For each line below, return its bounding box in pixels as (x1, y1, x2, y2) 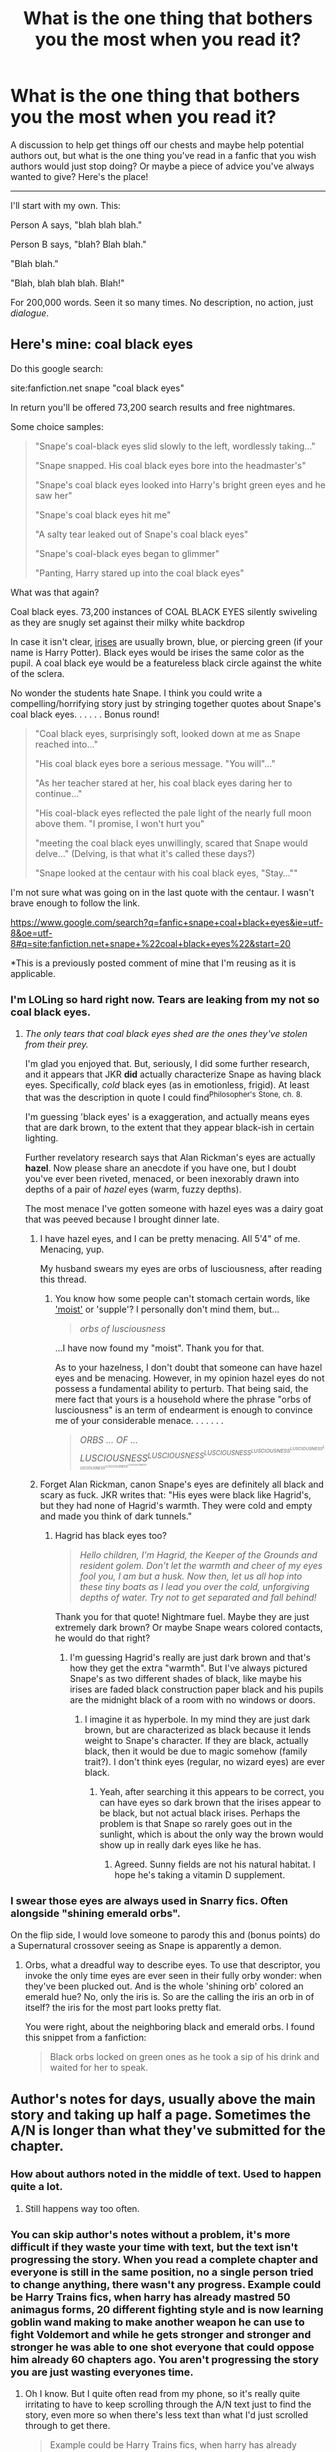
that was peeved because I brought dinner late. (24, 1213, 220, 1225)
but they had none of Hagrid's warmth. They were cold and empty (39, 1499, 313, 1511)
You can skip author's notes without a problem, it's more (10, 2227, 291, 2241)
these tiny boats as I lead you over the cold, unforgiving (79, 1580, 310, 1592)
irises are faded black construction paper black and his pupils (69, 1683, 324, 1695)
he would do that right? (54, 1632, 151, 1644)
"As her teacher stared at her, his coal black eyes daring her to (34, 777, 293, 789)
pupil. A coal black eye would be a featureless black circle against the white (10, 657, 322, 669)
